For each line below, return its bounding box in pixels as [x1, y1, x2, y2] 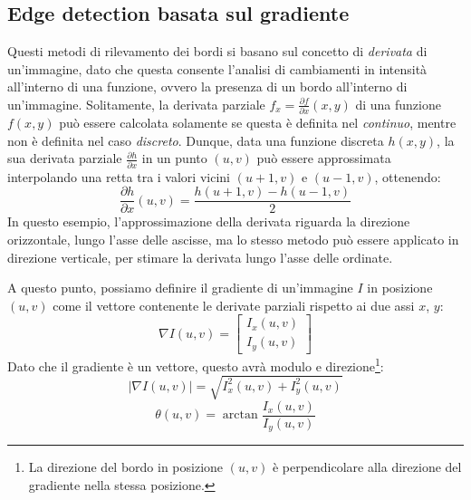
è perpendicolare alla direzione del [272, 457, 462, 476]
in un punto [141, 149, 207, 168]
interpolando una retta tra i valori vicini [7, 167, 230, 186]
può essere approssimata [256, 149, 391, 168]
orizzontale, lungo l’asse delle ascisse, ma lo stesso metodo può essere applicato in [7, 230, 459, 249]
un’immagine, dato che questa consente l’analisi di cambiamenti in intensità [7, 59, 428, 78]
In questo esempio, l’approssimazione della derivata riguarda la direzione [7, 212, 410, 231]
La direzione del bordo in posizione [28, 457, 224, 476]
